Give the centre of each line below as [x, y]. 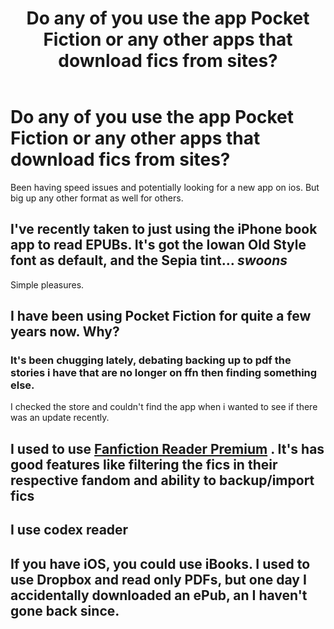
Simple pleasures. [47, 284]
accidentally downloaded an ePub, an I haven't [159, 595]
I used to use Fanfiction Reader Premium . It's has [167, 448]
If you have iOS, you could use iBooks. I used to [160, 563]
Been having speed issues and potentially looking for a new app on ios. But [165, 187]
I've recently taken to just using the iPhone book [164, 229]
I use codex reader [69, 530]
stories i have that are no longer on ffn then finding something [164, 373]
